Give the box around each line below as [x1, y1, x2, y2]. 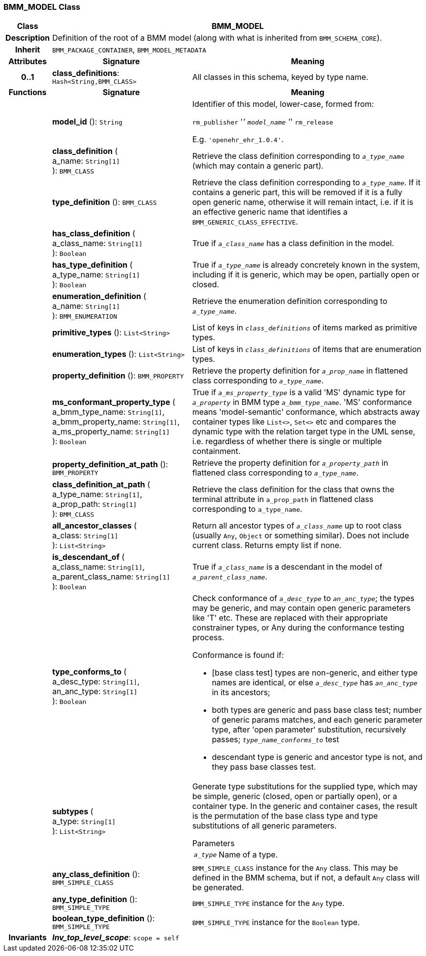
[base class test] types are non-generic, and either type [212, 668, 418, 678]
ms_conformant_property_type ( [52, 397, 175, 407]
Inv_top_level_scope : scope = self [52, 932, 179, 943]
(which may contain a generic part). [192, 161, 324, 171]
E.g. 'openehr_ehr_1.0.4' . [192, 134, 284, 145]
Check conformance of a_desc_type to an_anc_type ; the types [192, 593, 415, 604]
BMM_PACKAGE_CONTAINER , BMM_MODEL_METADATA [52, 45, 207, 55]
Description [5, 33, 50, 43]
